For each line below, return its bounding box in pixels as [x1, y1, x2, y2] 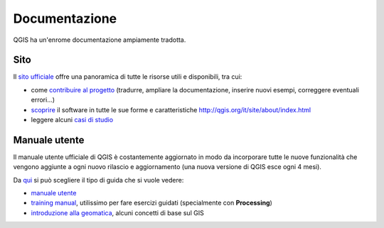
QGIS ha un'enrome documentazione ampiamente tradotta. [13, 36, 186, 44]
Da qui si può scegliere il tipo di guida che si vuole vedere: [13, 175, 184, 184]
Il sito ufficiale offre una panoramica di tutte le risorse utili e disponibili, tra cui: [13, 72, 242, 81]
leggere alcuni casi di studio [31, 116, 114, 124]
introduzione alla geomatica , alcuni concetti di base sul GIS [31, 208, 204, 217]
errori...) [31, 96, 55, 104]
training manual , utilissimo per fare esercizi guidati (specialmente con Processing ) [31, 199, 273, 207]
